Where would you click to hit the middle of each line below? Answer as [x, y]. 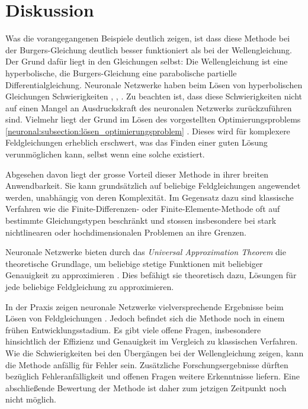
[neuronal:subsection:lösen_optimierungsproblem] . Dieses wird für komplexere [148, 131]
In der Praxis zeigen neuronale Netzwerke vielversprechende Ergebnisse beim [145, 306]
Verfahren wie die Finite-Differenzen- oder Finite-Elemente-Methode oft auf [143, 209]
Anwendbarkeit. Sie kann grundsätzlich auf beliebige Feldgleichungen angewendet [153, 186]
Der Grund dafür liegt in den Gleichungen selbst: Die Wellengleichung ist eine [147, 61]
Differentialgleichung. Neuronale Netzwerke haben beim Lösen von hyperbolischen [154, 84]
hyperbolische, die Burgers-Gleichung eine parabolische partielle [121, 73]
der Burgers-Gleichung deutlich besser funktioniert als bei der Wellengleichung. [149, 49]
